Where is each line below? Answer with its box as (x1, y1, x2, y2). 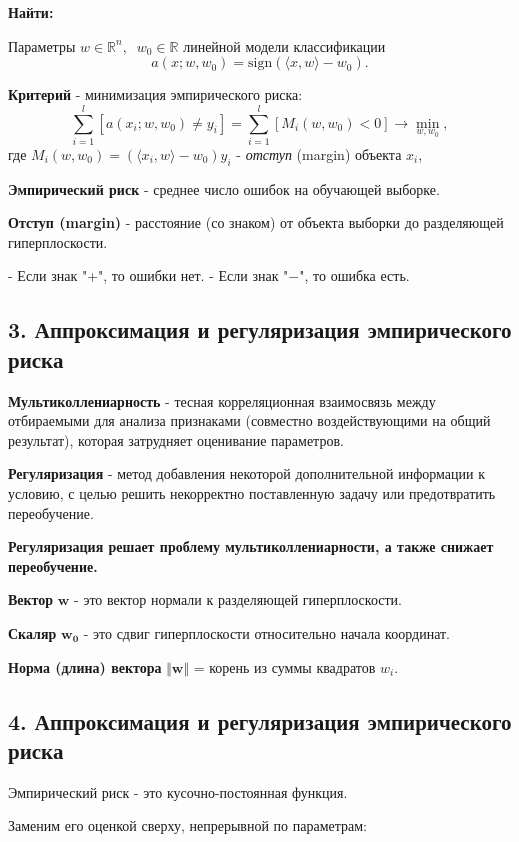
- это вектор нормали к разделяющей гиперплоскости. (74, 589, 402, 610)
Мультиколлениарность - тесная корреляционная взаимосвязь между (8, 390, 436, 411)
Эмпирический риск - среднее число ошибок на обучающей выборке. (8, 178, 440, 199)
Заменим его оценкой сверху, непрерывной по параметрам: (8, 815, 367, 836)
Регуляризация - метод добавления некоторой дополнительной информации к (8, 463, 485, 484)
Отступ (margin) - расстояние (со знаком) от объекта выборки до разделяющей (8, 212, 504, 233)
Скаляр (8, 623, 57, 644)
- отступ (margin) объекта (236, 143, 402, 164)
